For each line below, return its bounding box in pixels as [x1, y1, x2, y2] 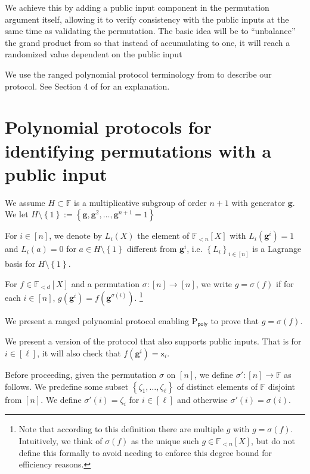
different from [126, 242, 177, 255]
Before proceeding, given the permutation [5, 368, 157, 380]
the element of [137, 229, 190, 242]
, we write [196, 277, 232, 290]
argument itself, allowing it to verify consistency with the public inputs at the [5, 13, 289, 25]
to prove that [210, 314, 259, 327]
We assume [5, 196, 45, 208]
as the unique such [131, 434, 199, 447]
